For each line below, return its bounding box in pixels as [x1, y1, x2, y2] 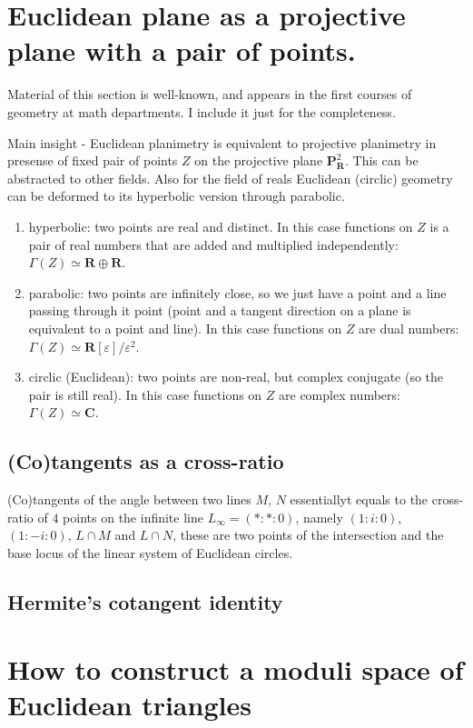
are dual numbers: [359, 319, 459, 338]
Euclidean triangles [7, 685, 251, 723]
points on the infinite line [63, 507, 203, 526]
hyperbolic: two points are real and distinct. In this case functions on [28, 217, 413, 236]
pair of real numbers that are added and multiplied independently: [28, 234, 399, 254]
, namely [295, 507, 343, 526]
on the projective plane [194, 151, 323, 170]
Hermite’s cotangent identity [7, 587, 283, 615]
